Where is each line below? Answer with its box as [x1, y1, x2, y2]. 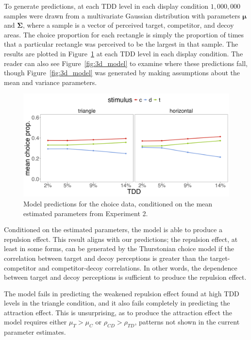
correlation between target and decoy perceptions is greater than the [4, 253, 208, 263]
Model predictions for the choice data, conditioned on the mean [23, 198, 213, 208]
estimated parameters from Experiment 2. [23, 208, 148, 218]
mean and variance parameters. [4, 77, 97, 87]
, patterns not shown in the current [134, 317, 240, 327]
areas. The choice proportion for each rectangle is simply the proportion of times [4, 29, 244, 39]
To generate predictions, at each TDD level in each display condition [4, 1, 208, 11]
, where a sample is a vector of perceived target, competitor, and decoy [22, 20, 234, 30]
